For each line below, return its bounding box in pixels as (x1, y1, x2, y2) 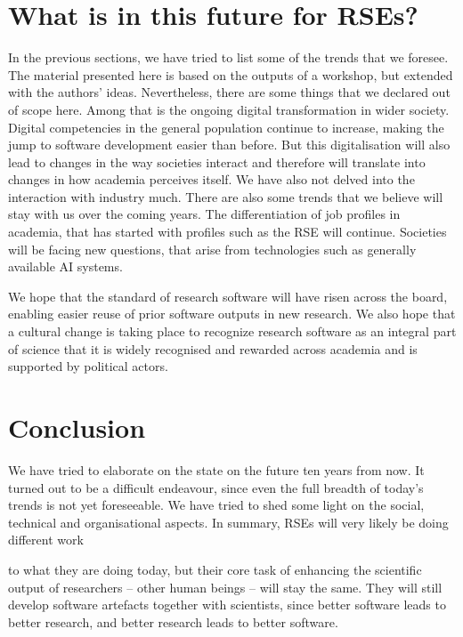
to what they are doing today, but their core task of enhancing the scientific (8, 560, 422, 578)
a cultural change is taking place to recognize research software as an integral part (8, 322, 457, 341)
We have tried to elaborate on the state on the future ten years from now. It (8, 460, 425, 479)
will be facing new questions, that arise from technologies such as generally (8, 239, 417, 258)
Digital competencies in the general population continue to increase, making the (8, 117, 444, 136)
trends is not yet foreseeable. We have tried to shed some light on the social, (8, 496, 425, 514)
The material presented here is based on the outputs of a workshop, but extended (8, 65, 453, 84)
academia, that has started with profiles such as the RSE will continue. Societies (8, 222, 447, 241)
